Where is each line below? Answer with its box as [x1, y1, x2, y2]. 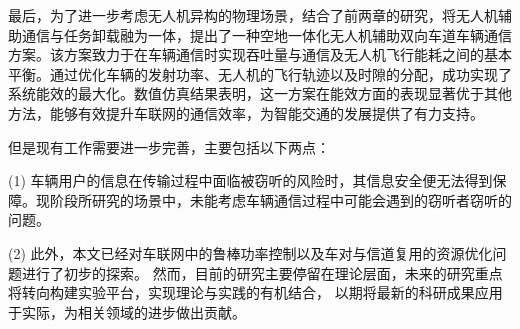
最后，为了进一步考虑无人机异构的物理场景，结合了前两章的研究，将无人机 [8, 5, 498, 25]
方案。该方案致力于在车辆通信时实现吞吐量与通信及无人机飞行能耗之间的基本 [8, 44, 512, 65]
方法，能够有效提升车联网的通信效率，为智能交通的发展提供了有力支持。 [8, 102, 484, 123]
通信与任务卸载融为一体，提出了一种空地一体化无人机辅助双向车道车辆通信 [21, 24, 512, 45]
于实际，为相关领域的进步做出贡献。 [8, 301, 246, 322]
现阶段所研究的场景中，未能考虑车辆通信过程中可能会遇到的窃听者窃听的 [35, 189, 512, 210]
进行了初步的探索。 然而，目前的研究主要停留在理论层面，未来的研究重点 [21, 262, 503, 283]
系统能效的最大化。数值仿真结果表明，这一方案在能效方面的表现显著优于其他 [8, 83, 512, 104]
